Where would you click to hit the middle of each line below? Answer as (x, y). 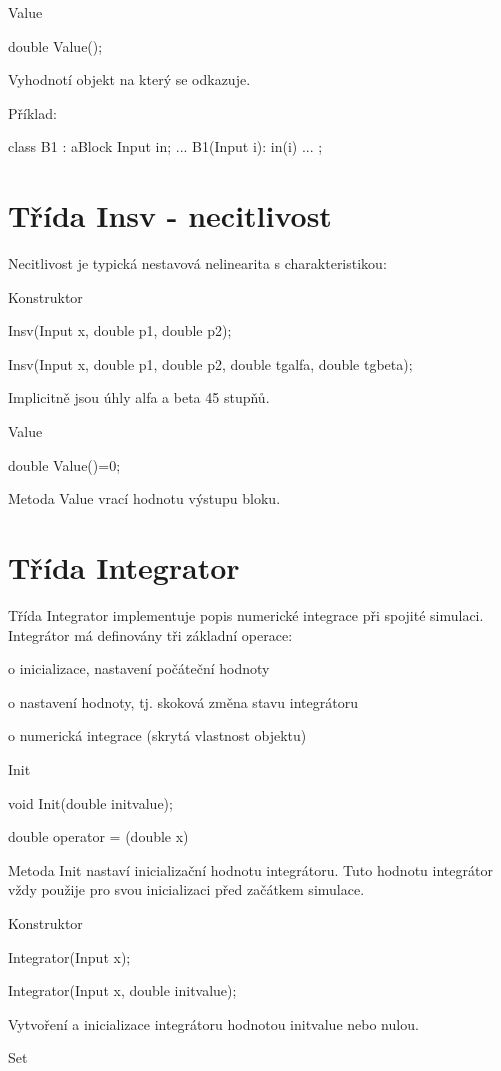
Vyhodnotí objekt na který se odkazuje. (129, 79)
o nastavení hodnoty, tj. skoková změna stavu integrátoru (183, 701)
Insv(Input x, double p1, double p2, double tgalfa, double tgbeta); (210, 363)
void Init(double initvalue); (90, 802)
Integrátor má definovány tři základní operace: (150, 634)
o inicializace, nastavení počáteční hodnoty (139, 668)
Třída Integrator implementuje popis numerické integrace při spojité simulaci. (246, 614)
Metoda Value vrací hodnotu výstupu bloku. (144, 498)
